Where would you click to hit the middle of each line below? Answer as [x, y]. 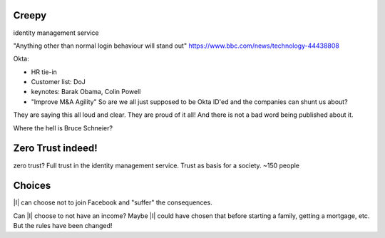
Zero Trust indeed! [55, 149]
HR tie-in [44, 72]
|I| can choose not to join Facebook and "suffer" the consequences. [113, 202]
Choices [32, 186]
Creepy [30, 15]
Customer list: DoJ [58, 82]
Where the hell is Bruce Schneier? [63, 128]
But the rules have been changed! [63, 226]
